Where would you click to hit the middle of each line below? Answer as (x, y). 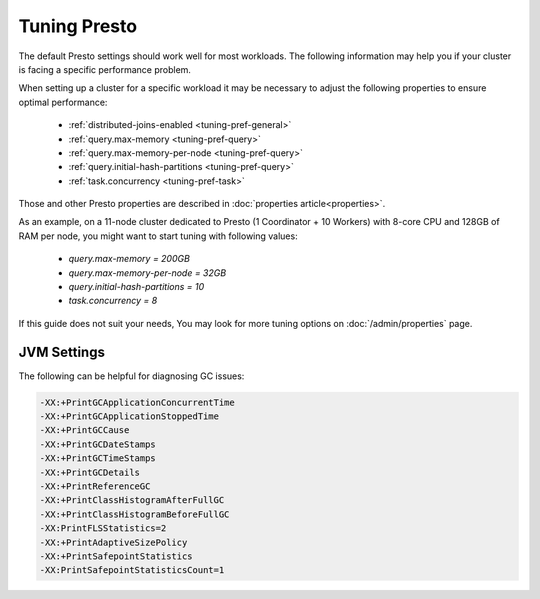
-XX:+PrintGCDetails (89, 472)
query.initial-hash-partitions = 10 (136, 287)
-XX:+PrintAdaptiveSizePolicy (113, 542)
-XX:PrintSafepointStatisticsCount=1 (132, 570)
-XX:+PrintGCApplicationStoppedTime (129, 416)
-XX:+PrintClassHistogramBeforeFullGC (134, 514)
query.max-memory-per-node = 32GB (147, 272)
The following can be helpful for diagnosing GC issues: (131, 376)
